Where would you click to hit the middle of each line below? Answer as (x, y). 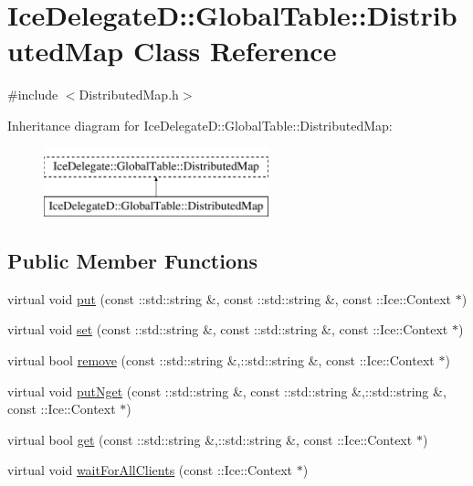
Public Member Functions (132, 261)
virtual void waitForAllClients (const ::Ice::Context (150, 470)
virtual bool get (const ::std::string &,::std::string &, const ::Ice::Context (210, 439)
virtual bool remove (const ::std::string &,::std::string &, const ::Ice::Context (221, 360)
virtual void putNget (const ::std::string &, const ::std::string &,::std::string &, (227, 391)
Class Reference (235, 51)
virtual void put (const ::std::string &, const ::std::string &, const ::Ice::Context (230, 298)
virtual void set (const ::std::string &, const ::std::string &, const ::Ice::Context (228, 329)
